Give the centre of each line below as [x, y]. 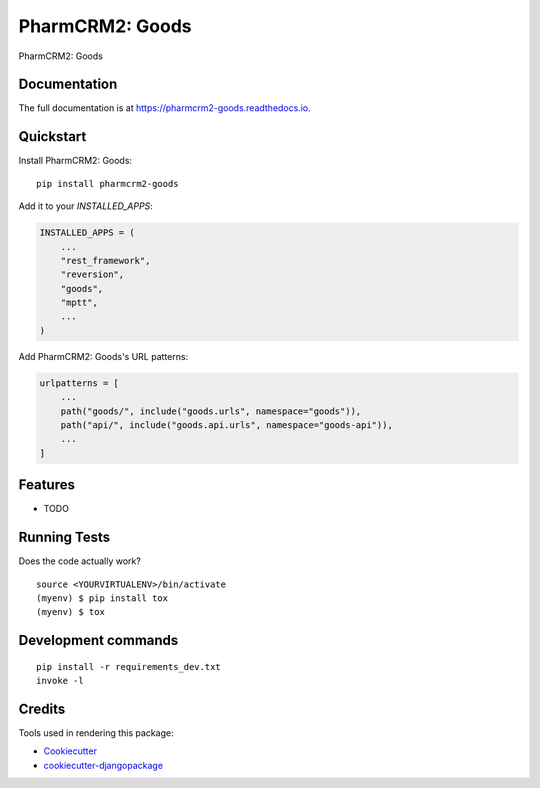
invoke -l [60, 681]
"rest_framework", [105, 260]
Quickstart [52, 136]
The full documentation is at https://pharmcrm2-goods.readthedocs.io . [165, 108]
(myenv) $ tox [70, 612]
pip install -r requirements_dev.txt [129, 666]
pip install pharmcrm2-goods [107, 183]
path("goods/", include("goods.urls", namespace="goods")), [211, 411]
